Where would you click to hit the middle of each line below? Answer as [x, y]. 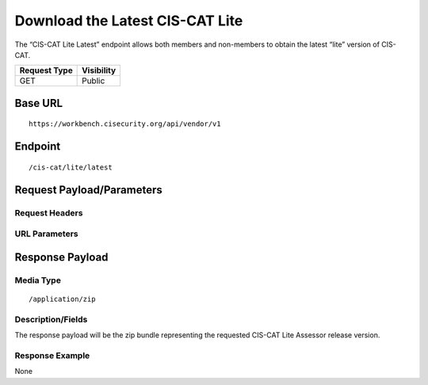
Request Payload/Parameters [88, 190]
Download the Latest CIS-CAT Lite [129, 21]
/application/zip [62, 299]
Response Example [52, 355]
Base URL [39, 103]
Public [94, 81]
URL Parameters [46, 234]
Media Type [38, 280]
